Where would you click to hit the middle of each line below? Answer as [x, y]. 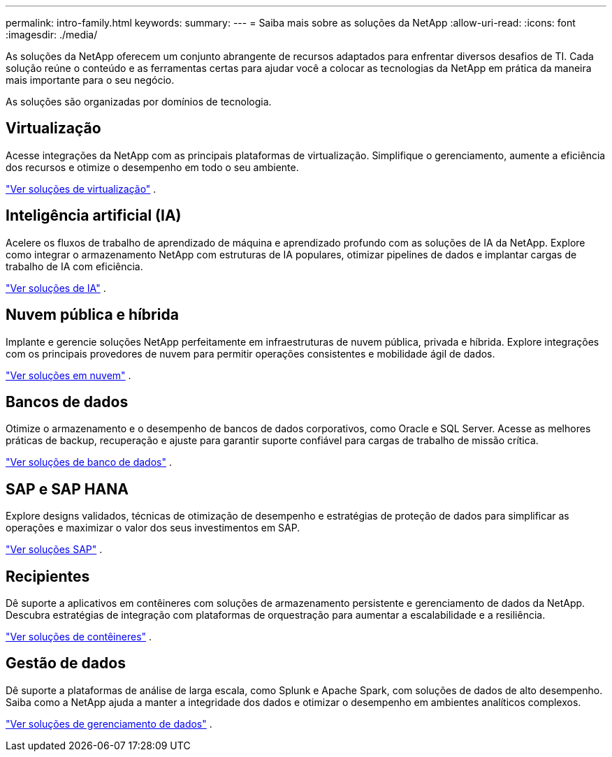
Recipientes [48, 576]
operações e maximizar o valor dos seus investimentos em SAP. [153, 528]
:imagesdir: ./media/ [52, 35]
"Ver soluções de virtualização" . [81, 189]
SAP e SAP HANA [67, 489]
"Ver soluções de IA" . [56, 288]
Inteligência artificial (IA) [94, 216]
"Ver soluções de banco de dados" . [89, 462]
